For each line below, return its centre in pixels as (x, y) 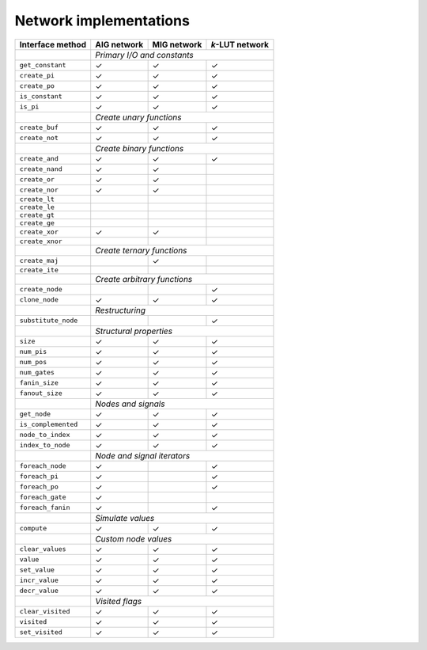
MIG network (177, 44)
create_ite (39, 270)
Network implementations (102, 21)
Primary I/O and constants (144, 55)
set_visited (41, 632)
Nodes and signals (130, 404)
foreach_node (43, 466)
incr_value (39, 581)
